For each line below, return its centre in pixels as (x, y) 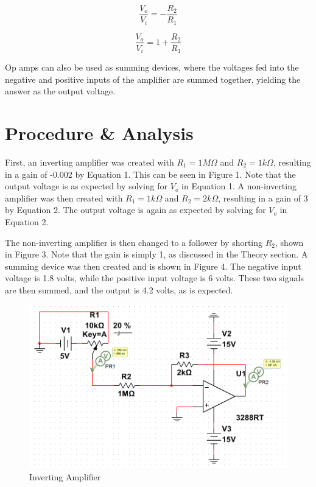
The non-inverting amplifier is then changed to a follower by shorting (134, 242)
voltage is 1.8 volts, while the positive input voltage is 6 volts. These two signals (154, 278)
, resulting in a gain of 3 (263, 198)
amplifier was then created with (64, 198)
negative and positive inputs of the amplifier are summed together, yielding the (153, 79)
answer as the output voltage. (60, 91)
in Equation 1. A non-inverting (239, 186)
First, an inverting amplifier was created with (90, 162)
